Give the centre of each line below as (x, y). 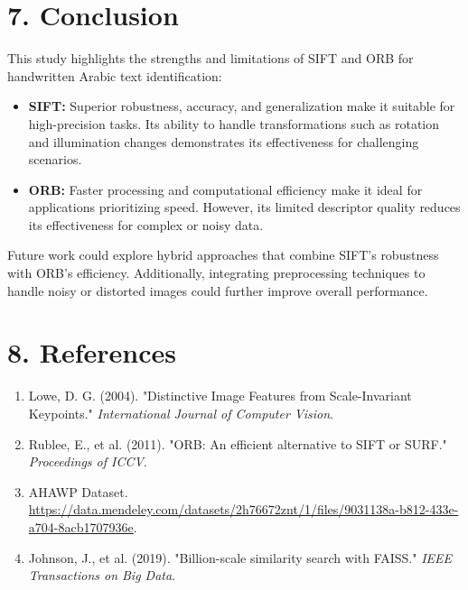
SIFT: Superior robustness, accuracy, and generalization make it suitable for (242, 106)
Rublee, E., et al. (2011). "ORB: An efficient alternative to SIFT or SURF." (238, 443)
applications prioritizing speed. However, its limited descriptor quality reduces (244, 207)
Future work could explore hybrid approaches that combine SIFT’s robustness (223, 255)
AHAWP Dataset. (78, 491)
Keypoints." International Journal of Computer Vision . (181, 413)
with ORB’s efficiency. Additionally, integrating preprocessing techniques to (216, 273)
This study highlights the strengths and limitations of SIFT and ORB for (211, 58)
